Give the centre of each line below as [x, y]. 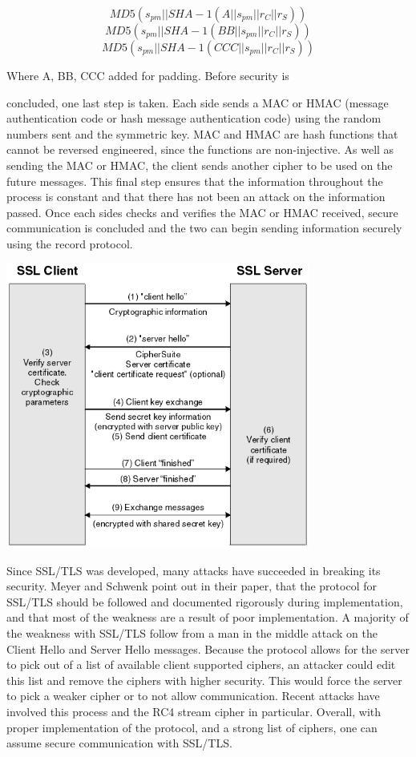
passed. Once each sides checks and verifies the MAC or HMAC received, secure [202, 212]
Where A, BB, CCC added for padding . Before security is [148, 75]
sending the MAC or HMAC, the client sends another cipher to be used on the [200, 165]
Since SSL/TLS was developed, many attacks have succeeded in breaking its [194, 570]
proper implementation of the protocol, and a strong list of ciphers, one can [192, 727]
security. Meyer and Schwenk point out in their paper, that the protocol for [192, 586]
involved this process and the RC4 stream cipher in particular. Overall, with [194, 711]
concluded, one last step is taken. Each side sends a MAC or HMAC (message [198, 102]
